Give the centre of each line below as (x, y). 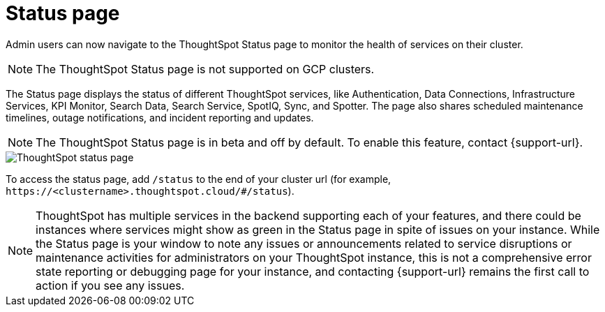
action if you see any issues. (110, 285)
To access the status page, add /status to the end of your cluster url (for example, (199, 179)
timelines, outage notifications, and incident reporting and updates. (160, 117)
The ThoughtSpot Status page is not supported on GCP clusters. (205, 69)
